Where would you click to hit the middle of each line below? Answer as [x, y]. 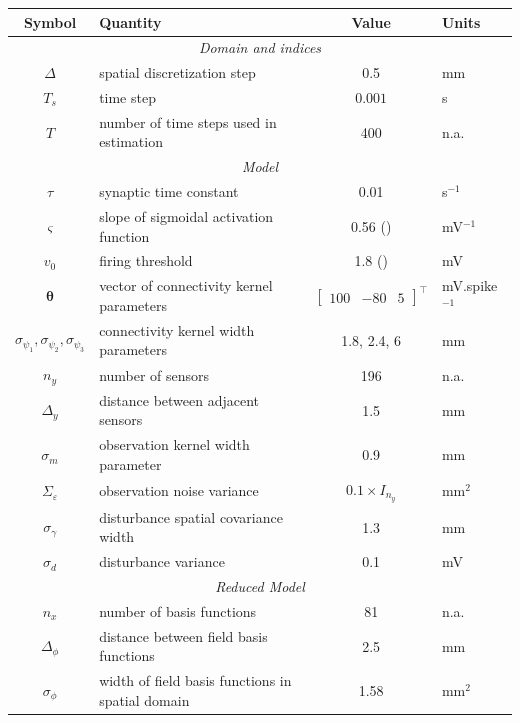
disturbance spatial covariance [191, 516]
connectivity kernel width [177, 329]
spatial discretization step [177, 72]
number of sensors [154, 374]
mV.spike [469, 285]
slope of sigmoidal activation [186, 216]
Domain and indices [260, 47]
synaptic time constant [169, 191]
